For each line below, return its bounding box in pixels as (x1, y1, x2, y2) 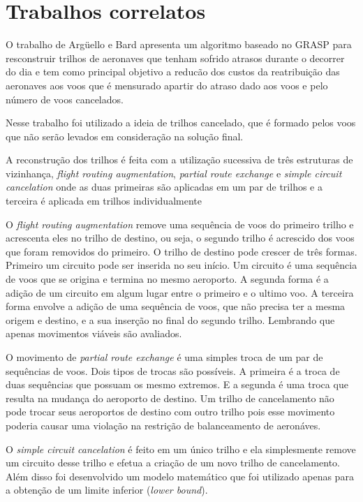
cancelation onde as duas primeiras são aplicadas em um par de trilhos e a (6, 179, 323, 194)
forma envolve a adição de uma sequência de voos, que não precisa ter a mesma (6, 299, 346, 313)
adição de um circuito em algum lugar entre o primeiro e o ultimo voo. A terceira (6, 285, 354, 300)
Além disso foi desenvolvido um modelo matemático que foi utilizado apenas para (6, 468, 354, 483)
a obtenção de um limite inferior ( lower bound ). (6, 482, 208, 497)
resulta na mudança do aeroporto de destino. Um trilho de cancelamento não (6, 390, 334, 405)
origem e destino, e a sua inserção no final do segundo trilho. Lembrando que (6, 312, 335, 327)
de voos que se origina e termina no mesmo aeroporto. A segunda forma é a (6, 272, 329, 286)
